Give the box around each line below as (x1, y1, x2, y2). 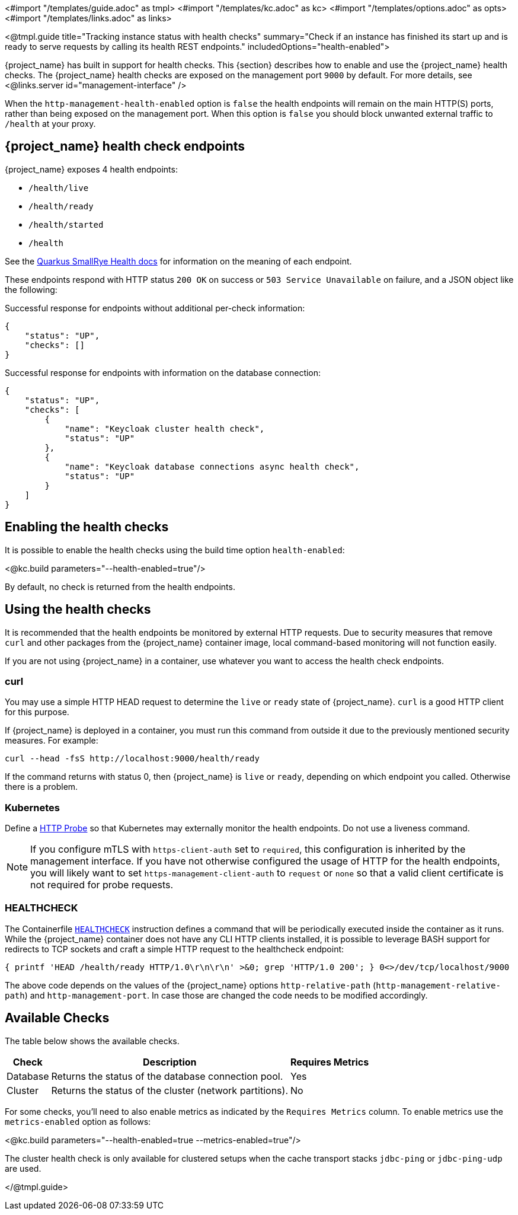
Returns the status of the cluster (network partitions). (51, 1084, 289, 1096)
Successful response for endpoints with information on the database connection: (5, 367, 321, 378)
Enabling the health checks (5, 519, 169, 535)
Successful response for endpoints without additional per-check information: (5, 302, 305, 313)
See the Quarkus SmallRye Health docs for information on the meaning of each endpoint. (5, 256, 352, 266)
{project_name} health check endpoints (5, 139, 245, 154)
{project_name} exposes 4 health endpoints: (5, 164, 178, 174)
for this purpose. (5, 707, 69, 717)
